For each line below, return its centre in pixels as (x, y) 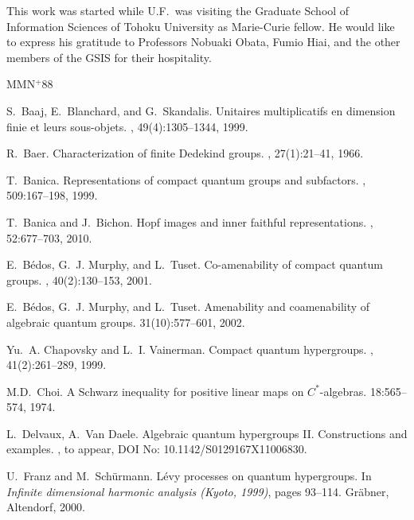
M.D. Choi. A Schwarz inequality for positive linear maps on (155, 391)
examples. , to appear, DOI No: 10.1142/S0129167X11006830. (157, 449)
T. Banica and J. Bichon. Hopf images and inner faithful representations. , (190, 221)
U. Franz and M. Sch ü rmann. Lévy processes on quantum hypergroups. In (189, 476)
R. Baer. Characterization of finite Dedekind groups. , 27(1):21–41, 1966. (185, 153)
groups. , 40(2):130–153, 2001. (79, 279)
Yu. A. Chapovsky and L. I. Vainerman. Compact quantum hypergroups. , (190, 349)
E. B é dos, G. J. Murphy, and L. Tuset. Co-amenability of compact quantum (195, 264)
